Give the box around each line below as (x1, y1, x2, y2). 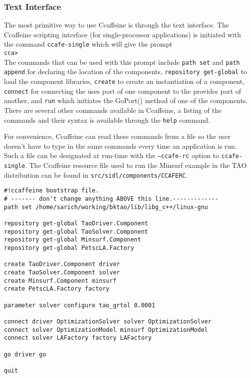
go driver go (4, 351, 46, 358)
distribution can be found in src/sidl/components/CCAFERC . (4, 169, 188, 180)
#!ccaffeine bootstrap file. (4, 187, 99, 194)
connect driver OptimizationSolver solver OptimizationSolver (4, 318, 212, 325)
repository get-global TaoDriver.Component (4, 220, 148, 227)
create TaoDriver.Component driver (4, 261, 120, 268)
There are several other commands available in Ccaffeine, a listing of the (4, 105, 222, 115)
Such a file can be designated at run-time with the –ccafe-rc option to (4, 150, 219, 161)
